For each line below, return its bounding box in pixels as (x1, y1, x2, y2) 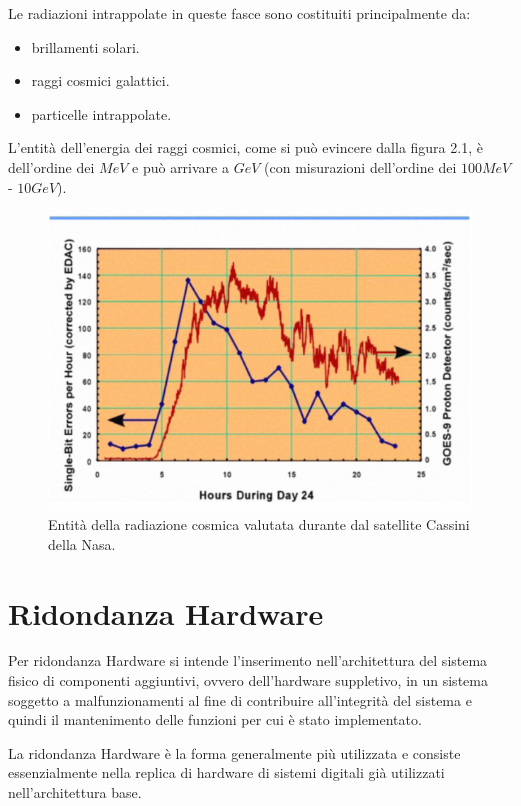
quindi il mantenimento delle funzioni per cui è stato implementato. (8, 709, 422, 730)
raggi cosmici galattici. (31, 70, 170, 91)
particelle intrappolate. (31, 103, 172, 124)
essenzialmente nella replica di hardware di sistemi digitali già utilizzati (8, 762, 445, 783)
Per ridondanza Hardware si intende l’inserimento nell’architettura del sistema (8, 650, 488, 671)
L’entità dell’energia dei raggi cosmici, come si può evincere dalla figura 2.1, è (8, 137, 483, 158)
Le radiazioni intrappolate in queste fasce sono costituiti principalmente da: (8, 3, 471, 23)
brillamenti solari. (31, 36, 140, 57)
